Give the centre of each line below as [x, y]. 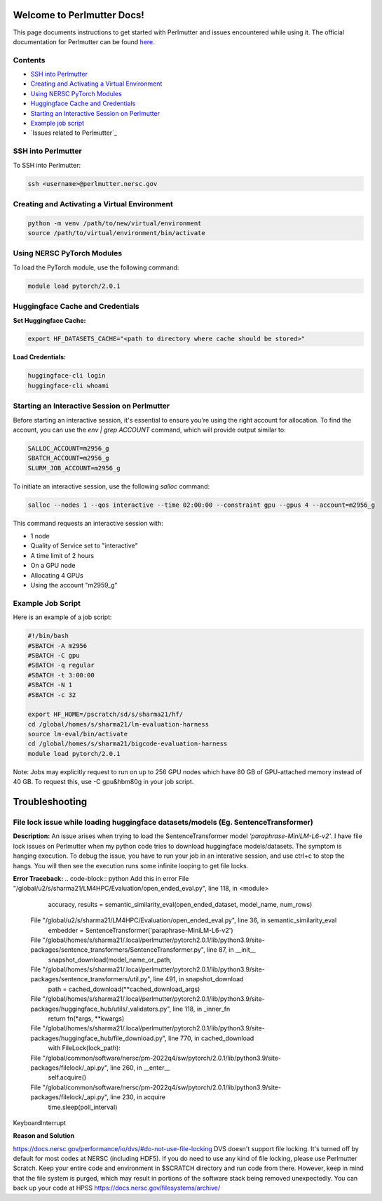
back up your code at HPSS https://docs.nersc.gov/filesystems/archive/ [117, 1188]
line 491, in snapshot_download [198, 979]
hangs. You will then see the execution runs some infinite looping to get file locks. [131, 865]
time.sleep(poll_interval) [83, 1107]
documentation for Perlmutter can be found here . [84, 41]
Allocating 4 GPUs [57, 575]
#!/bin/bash [48, 636]
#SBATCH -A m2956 [57, 645]
